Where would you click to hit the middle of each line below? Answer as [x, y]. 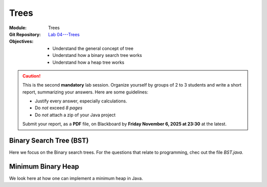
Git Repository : [25, 34]
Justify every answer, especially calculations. [81, 101]
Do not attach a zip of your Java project [75, 115]
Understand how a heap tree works [89, 62]
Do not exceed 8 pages [59, 108]
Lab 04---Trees [64, 34]
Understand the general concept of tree [93, 48]
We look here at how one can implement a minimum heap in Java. [76, 179]
